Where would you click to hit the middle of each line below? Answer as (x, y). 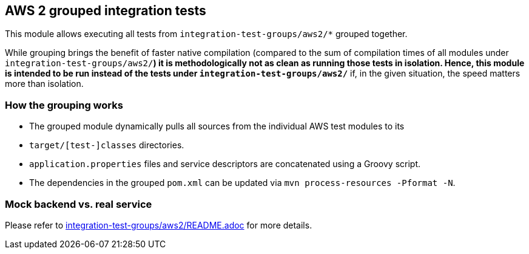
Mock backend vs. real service (79, 204)
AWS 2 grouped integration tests (106, 11)
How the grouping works (64, 105)
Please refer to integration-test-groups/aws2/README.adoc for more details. (159, 225)
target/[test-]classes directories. (107, 145)
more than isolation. (44, 84)
